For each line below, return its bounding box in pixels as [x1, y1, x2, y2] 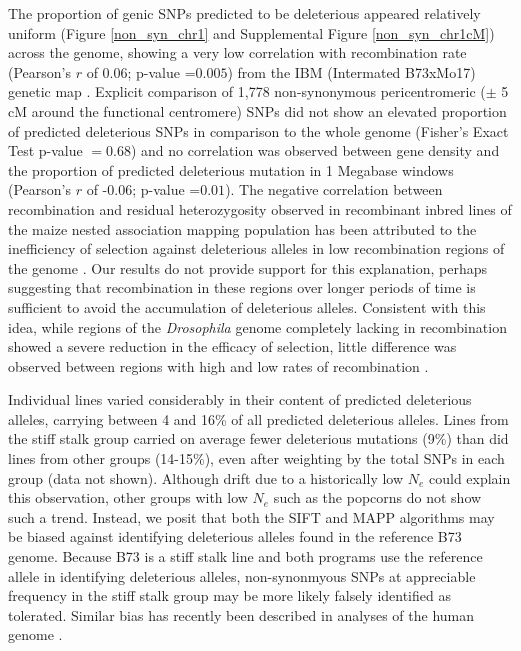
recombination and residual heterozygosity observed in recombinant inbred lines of [8, 198, 512, 219]
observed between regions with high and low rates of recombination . [8, 355, 429, 376]
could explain [429, 467, 511, 488]
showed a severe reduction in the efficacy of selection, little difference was [8, 336, 457, 357]
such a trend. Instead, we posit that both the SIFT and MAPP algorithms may [8, 506, 495, 527]
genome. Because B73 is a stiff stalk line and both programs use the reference [8, 546, 483, 567]
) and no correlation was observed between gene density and [130, 140, 500, 161]
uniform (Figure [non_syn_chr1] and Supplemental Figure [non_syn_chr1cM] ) [8, 22, 495, 43]
